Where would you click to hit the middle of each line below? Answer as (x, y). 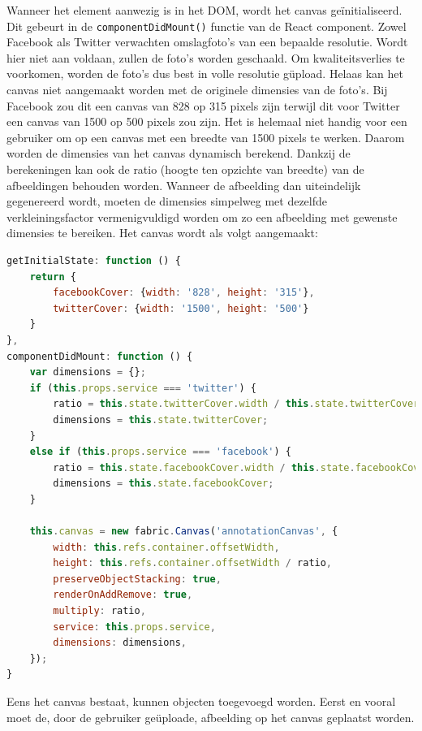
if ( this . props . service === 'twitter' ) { (143, 388)
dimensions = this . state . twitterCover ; (161, 420)
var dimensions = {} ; (88, 372)
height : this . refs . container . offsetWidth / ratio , (193, 563)
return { (53, 277)
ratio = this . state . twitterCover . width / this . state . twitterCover (236, 404)
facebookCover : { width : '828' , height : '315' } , (184, 293)
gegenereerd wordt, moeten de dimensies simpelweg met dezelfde (167, 201)
